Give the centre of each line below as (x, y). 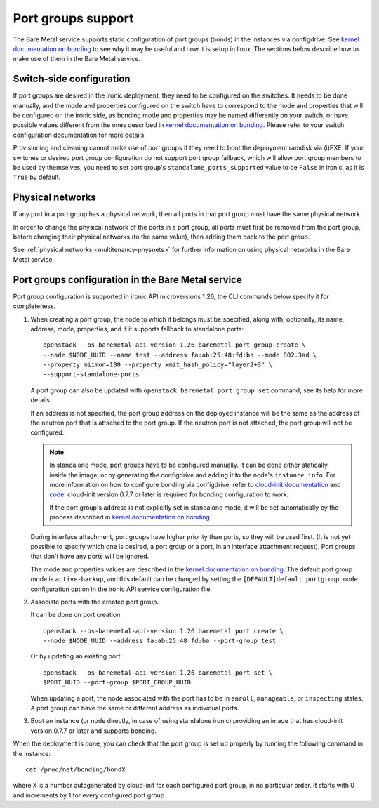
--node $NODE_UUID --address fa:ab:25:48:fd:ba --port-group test (160, 641)
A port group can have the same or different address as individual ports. (135, 708)
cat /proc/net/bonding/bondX (75, 769)
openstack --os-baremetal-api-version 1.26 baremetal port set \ (158, 673)
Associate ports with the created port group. (95, 602)
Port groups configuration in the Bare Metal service (127, 280)
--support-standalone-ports (91, 375)
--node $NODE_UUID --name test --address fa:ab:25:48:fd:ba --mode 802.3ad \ (180, 355)
